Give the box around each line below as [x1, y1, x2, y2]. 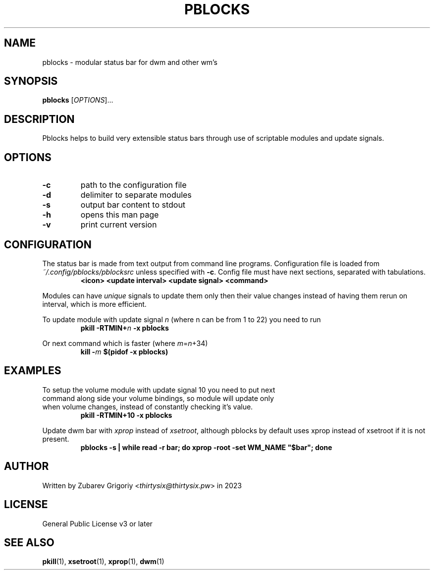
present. [42, 434, 69, 443]
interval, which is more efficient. [42, 299, 147, 308]
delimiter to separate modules [80, 190, 192, 200]
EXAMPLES [4, 364, 61, 377]
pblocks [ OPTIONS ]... [42, 96, 113, 105]
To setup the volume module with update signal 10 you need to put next [42, 385, 275, 394]
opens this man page [80, 210, 159, 220]
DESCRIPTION [4, 113, 75, 125]
